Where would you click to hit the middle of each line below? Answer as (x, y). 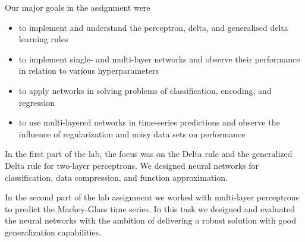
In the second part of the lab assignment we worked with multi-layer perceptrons (152, 197)
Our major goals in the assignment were (78, 7)
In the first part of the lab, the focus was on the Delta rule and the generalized (149, 154)
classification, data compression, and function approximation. (116, 177)
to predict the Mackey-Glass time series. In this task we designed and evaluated (150, 208)
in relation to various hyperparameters (89, 70)
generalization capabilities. (53, 232)
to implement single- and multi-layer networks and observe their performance (159, 59)
